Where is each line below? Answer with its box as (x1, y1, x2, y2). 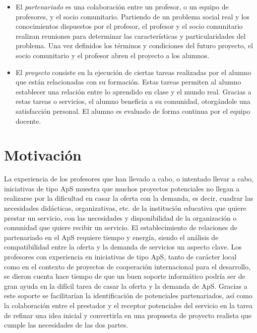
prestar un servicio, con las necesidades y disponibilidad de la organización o (4, 212, 237, 223)
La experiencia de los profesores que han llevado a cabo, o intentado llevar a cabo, (4, 173, 254, 184)
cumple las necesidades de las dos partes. (4, 320, 128, 330)
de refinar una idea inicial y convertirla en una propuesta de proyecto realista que (4, 310, 252, 320)
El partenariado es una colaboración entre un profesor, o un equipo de (15, 1, 229, 11)
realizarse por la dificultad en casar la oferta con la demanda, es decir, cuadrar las (4, 193, 254, 203)
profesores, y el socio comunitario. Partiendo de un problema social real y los (15, 11, 250, 21)
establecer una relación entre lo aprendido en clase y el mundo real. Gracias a (15, 86, 252, 96)
